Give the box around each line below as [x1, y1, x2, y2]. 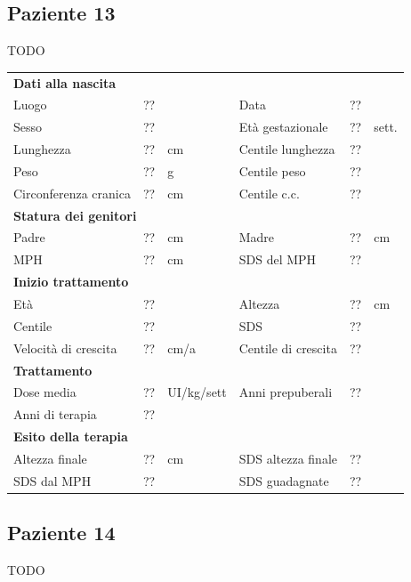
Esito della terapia [13, 427, 128, 446]
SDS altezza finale [238, 449, 337, 467]
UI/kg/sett [167, 383, 227, 401]
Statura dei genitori [13, 206, 137, 224]
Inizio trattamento [13, 272, 129, 291]
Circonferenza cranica [13, 183, 131, 202]
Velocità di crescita [13, 338, 117, 357]
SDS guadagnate [238, 471, 329, 489]
